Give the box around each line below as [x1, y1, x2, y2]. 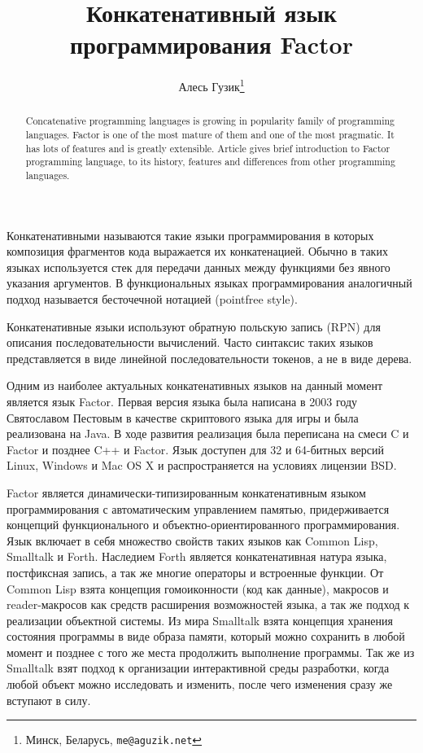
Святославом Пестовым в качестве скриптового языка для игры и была [7, 409, 359, 426]
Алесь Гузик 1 [178, 76, 245, 94]
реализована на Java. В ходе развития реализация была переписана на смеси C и [7, 425, 409, 442]
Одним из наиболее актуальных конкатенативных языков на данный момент [7, 377, 383, 394]
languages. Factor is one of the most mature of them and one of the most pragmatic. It [25, 128, 395, 142]
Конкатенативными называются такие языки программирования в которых [7, 226, 374, 243]
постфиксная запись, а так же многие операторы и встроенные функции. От [7, 563, 384, 580]
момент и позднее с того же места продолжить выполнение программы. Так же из [7, 643, 415, 660]
